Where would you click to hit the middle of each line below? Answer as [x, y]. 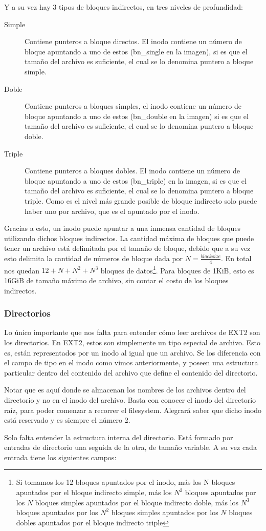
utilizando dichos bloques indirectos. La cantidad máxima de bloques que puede [129, 238]
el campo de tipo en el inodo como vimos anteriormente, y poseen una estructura [131, 362]
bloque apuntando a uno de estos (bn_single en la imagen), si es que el [136, 51]
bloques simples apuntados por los [165, 512]
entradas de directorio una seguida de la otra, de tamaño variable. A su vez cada [130, 447]
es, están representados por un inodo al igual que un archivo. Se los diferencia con [132, 352]
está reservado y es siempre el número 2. [67, 420]
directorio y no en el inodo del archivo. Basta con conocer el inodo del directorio [130, 399]
